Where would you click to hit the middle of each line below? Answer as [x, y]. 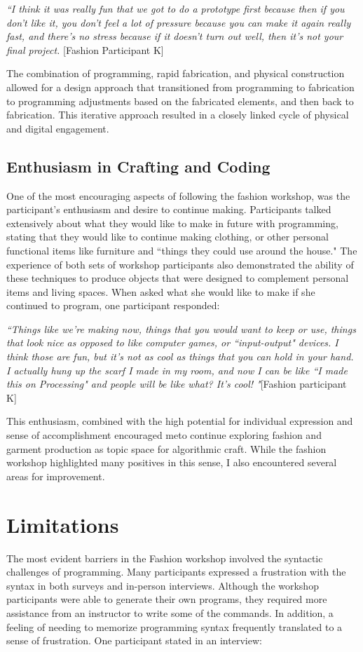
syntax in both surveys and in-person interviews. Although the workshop [163, 585]
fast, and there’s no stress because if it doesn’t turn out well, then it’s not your [175, 36]
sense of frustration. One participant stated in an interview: [134, 640]
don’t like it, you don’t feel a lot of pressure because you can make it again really [179, 22]
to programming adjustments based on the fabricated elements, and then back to [180, 101]
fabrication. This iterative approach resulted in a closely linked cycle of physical [178, 115]
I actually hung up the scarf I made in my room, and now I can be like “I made [177, 370]
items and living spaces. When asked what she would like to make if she [161, 291]
